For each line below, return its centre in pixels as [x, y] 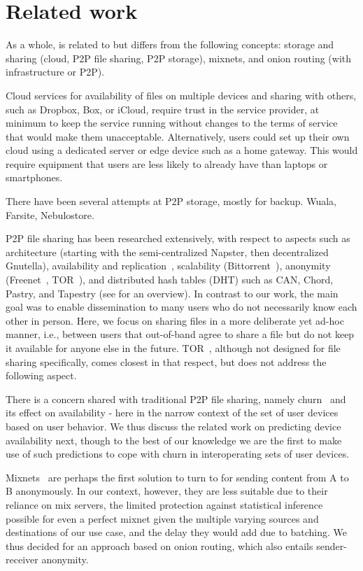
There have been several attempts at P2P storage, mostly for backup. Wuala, [171, 201]
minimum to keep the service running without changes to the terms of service [172, 123]
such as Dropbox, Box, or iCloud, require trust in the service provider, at [163, 109]
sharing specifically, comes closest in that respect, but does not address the [166, 361]
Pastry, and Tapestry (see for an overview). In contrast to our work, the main [172, 293]
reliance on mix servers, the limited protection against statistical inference [164, 504]
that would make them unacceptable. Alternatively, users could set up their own [178, 136]
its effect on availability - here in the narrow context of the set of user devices [172, 413]
